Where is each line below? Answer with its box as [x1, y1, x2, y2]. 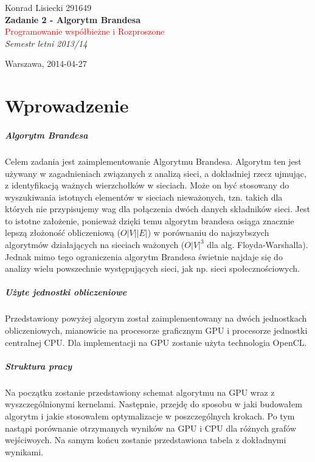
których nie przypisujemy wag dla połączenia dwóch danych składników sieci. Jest [5, 202, 310, 215]
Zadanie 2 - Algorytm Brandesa [5, 13, 140, 26]
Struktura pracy [5, 359, 72, 372]
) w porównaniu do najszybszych [147, 226, 269, 239]
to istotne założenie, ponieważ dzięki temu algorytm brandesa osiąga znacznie [5, 214, 294, 227]
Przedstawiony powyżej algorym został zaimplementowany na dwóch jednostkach [5, 312, 307, 325]
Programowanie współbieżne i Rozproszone [5, 25, 165, 38]
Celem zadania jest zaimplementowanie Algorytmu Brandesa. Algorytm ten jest [5, 154, 302, 167]
